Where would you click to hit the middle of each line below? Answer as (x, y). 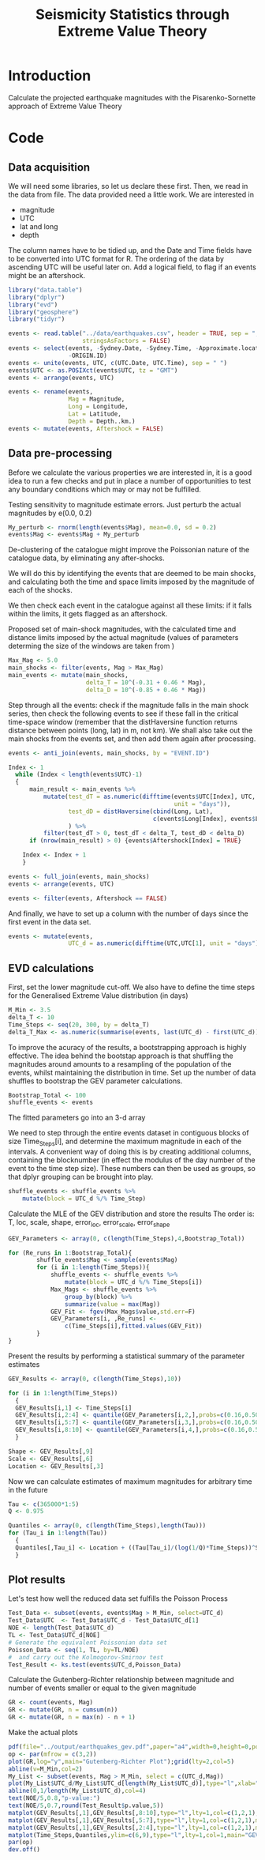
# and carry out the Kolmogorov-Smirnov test (86, 1657)
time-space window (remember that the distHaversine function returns (123, 721)
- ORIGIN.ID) (88, 356)
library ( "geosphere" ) (44, 312)
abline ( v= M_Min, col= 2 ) (45, 1769)
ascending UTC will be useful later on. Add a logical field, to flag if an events (132, 267)
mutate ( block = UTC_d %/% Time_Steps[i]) (133, 1282)
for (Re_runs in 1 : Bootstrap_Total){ (70, 1253)
